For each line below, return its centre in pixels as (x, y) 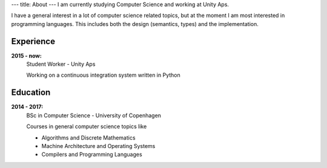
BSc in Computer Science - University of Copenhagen (94, 115)
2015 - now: (26, 56)
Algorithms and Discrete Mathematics (88, 137)
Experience (33, 41)
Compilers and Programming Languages (92, 155)
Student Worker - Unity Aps (61, 64)
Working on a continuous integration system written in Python (104, 75)
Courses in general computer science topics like (87, 126)
